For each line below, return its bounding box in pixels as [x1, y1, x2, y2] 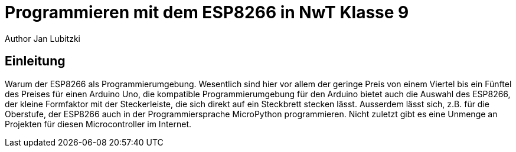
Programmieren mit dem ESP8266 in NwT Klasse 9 [5, 2, 409, 22]
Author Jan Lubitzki [5, 33, 81, 44]
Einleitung [5, 54, 66, 69]
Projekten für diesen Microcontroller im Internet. [5, 118, 192, 129]
